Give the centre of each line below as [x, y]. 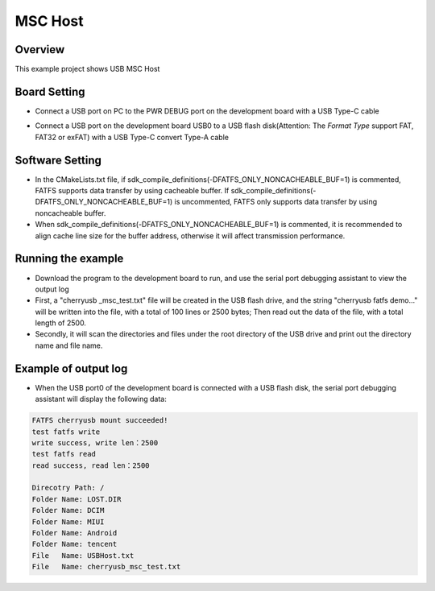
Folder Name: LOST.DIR [77, 499]
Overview [40, 50]
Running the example [69, 259]
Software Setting [58, 160]
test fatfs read [64, 454]
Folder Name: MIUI [68, 522]
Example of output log [71, 368]
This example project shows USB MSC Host [87, 69]
